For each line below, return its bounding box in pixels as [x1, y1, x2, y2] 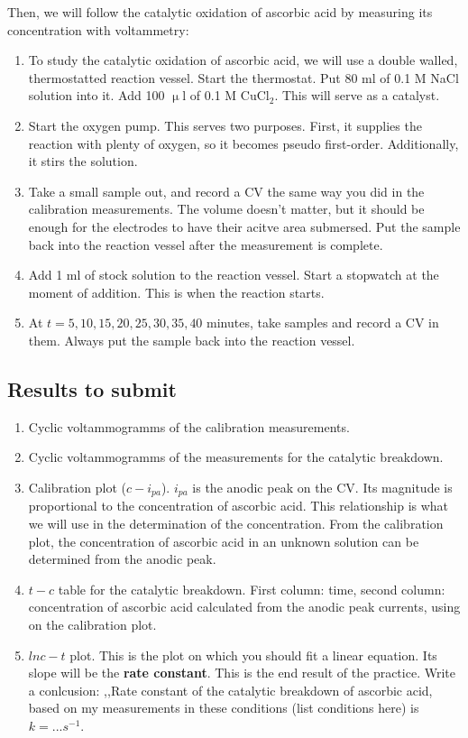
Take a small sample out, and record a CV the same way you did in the [28, 181, 425, 200]
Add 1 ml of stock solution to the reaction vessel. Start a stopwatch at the [28, 265, 439, 284]
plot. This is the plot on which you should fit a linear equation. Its [69, 645, 437, 664]
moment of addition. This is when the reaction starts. [28, 282, 325, 301]
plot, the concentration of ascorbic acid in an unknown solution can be [28, 531, 419, 550]
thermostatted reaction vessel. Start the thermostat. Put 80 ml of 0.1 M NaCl [28, 68, 459, 87]
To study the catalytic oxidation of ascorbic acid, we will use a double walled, [28, 51, 458, 69]
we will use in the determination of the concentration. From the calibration [28, 513, 444, 532]
